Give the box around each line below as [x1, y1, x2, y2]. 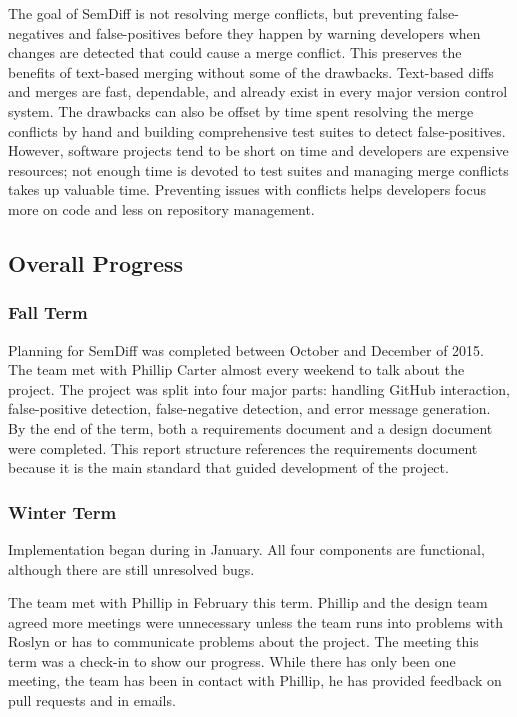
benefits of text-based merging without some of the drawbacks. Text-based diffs [8, 61, 494, 82]
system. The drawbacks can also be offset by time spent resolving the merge [8, 100, 474, 121]
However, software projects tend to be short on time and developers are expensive [8, 140, 509, 161]
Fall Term [8, 300, 88, 325]
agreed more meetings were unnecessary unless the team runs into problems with [8, 611, 503, 632]
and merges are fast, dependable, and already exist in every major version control [8, 81, 508, 102]
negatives [8, 22, 65, 43]
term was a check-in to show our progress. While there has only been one [8, 650, 456, 671]
